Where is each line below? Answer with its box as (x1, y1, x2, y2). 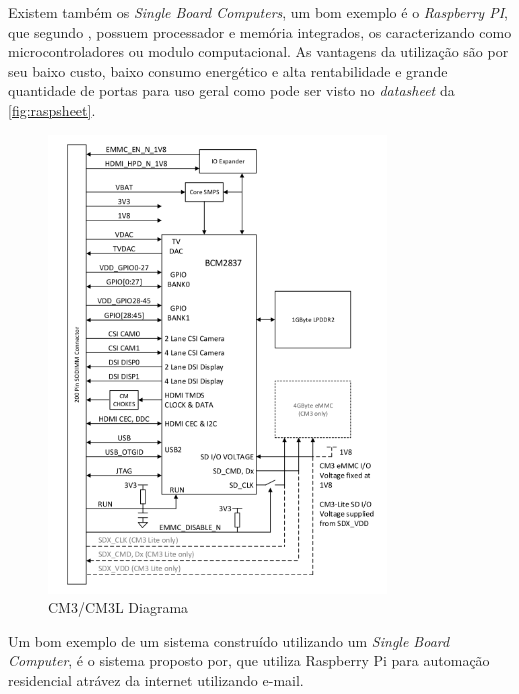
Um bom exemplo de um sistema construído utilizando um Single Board (8, 630, 450, 651)
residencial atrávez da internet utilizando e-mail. (8, 669, 304, 690)
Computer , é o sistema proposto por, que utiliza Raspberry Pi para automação (8, 650, 490, 671)
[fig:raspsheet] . (8, 99, 96, 120)
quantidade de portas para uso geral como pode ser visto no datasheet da (8, 80, 455, 101)
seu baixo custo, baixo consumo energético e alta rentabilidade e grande (8, 60, 448, 81)
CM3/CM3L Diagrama (48, 597, 189, 618)
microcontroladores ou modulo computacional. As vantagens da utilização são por (8, 41, 509, 62)
